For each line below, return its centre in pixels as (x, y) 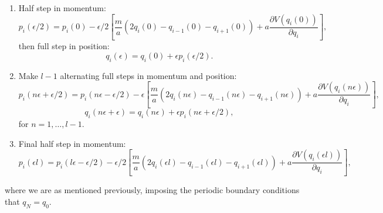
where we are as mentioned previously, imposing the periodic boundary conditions (152, 190)
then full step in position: (64, 46)
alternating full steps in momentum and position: (148, 75)
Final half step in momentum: (72, 143)
